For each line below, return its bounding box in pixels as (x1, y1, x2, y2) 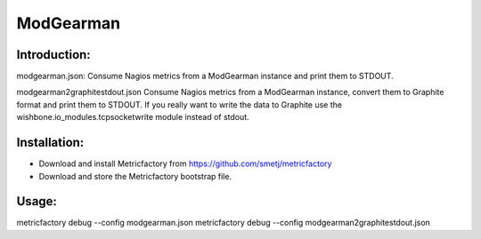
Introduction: (16, 47, 91, 62)
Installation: (16, 135, 85, 150)
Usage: (16, 194, 58, 209)
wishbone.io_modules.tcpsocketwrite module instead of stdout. (16, 112, 249, 123)
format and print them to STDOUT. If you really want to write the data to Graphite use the (16, 99, 343, 110)
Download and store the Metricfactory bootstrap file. (38, 171, 232, 181)
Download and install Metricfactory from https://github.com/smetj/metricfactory (38, 158, 332, 169)
